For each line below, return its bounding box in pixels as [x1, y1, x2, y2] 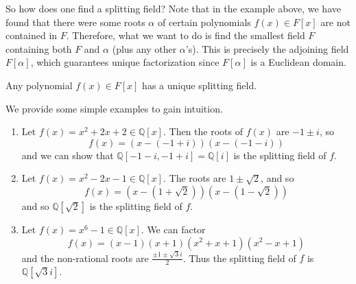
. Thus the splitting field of [182, 250, 296, 265]
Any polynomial [5, 78, 73, 92]
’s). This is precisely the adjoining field [185, 41, 349, 56]
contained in [5, 28, 58, 43]
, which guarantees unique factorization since [30, 55, 219, 69]
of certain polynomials [157, 14, 251, 29]
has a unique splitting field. [142, 78, 257, 92]
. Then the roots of [163, 124, 243, 139]
